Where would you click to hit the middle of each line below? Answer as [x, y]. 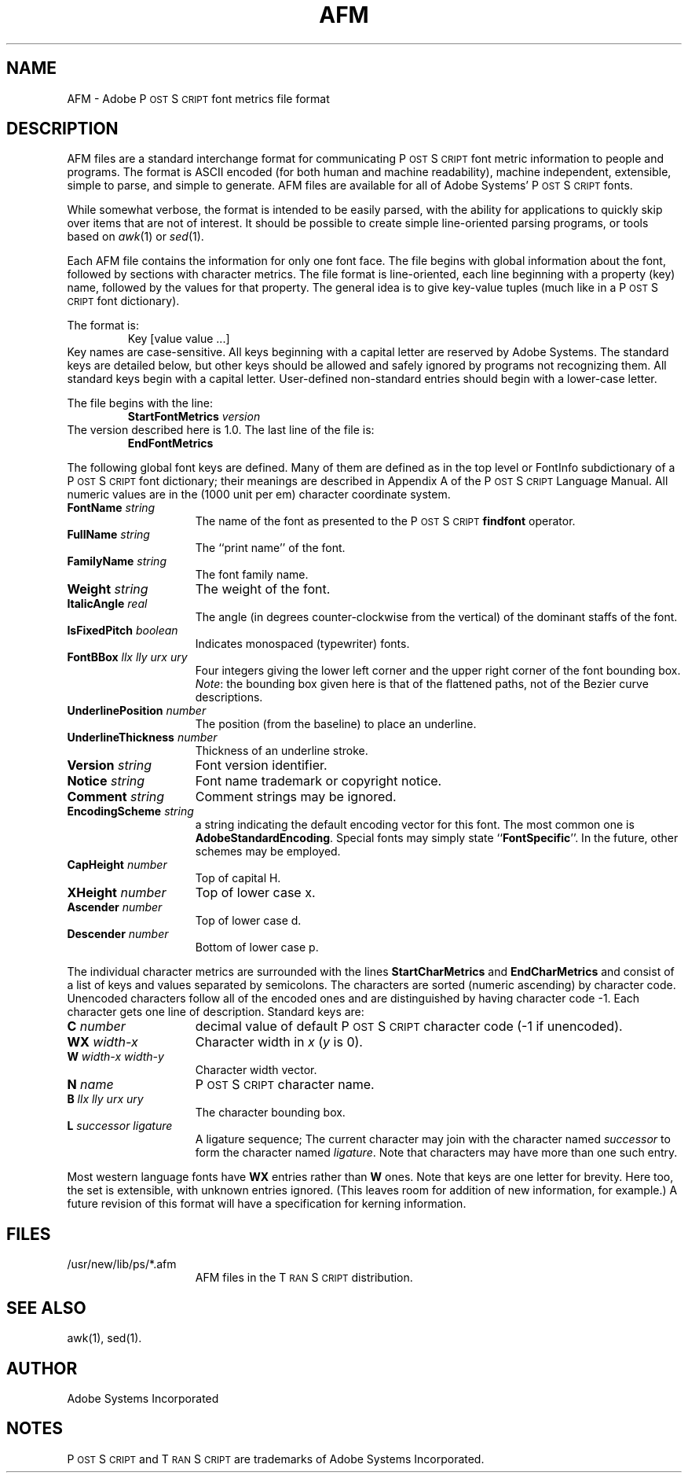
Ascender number [115, 907]
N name [90, 1085]
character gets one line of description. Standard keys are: [216, 1012]
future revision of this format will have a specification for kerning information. [267, 1204]
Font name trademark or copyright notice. [318, 781]
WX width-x [102, 1042]
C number [96, 1026]
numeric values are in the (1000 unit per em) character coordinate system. [259, 495]
